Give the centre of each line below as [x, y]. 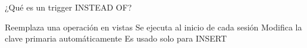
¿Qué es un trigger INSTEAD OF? [68, 7]
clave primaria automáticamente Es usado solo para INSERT [116, 38]
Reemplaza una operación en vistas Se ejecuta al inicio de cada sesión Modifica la [153, 27]
